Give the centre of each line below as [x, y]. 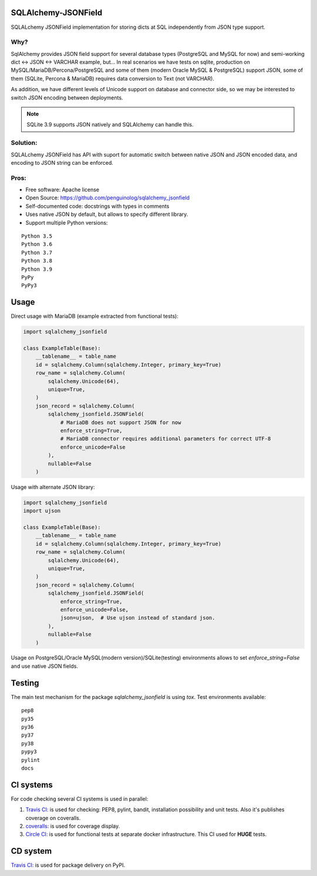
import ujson [42, 511]
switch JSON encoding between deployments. [67, 98]
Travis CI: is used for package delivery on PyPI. [68, 865]
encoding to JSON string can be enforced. [62, 162]
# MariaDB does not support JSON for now [121, 422]
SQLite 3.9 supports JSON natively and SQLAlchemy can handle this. [110, 125]
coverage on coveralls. [53, 818]
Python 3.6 [37, 244]
